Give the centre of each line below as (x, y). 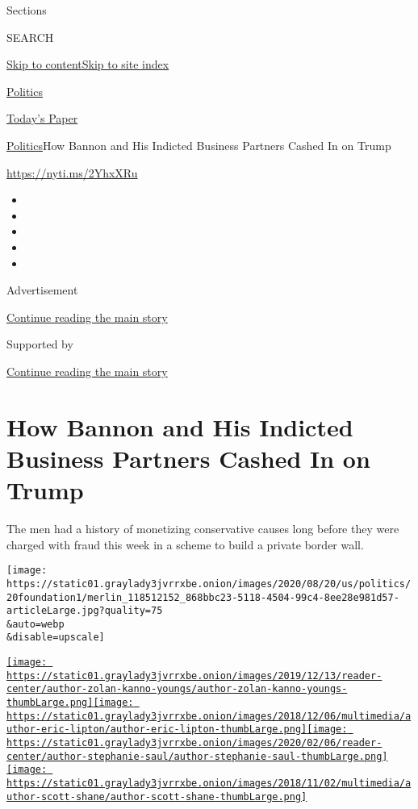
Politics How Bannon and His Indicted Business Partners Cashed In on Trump (199, 145)
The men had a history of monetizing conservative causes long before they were (203, 528)
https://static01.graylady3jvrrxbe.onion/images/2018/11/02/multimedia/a (209, 784)
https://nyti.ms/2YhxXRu (72, 172)
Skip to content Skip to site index (88, 64)
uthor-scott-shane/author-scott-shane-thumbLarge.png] (157, 796)
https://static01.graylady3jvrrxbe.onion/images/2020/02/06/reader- (194, 743)
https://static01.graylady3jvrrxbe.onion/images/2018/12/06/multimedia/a (209, 716)
